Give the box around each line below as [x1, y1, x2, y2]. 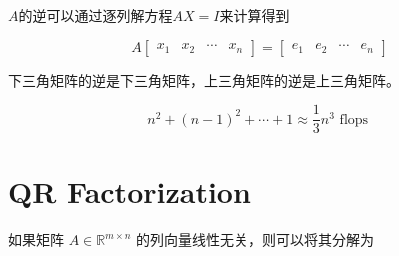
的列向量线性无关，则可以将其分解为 [136, 229, 375, 250]
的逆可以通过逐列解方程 [18, 5, 173, 25]
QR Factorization [8, 171, 251, 212]
